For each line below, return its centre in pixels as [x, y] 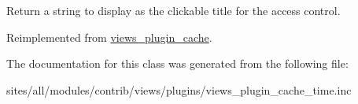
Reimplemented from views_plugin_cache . [109, 37]
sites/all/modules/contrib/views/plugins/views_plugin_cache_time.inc [179, 89]
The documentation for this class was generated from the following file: [177, 63]
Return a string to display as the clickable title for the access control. [173, 10]
